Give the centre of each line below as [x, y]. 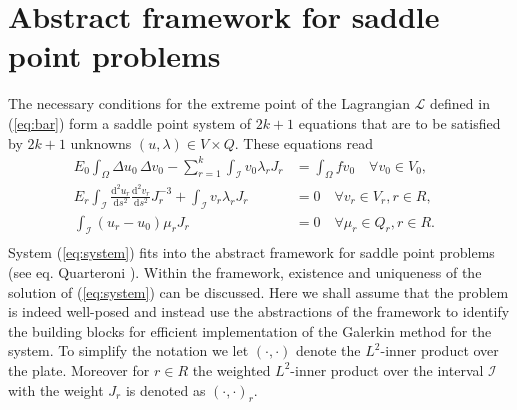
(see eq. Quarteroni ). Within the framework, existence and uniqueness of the [245, 271]
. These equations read [304, 142]
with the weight [56, 389]
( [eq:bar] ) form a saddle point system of [129, 122]
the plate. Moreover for [79, 369]
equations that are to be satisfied [399, 122]
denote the [328, 350]
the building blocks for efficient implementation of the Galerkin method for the [250, 330]
